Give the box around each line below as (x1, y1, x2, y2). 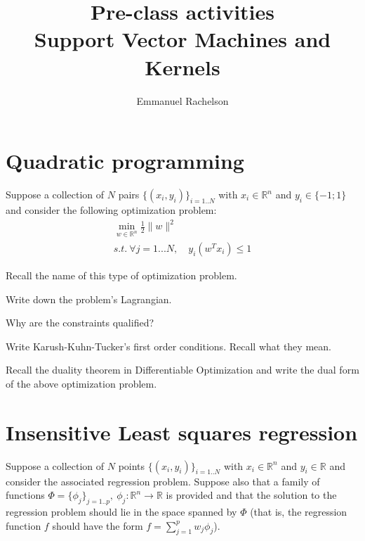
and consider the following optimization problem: (6, 203, 217, 217)
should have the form (52, 518, 143, 533)
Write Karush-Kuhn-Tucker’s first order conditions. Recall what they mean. (6, 338, 331, 353)
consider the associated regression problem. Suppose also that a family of (6, 473, 320, 488)
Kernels (145, 52, 220, 81)
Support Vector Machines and (34, 25, 331, 53)
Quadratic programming (6, 146, 244, 175)
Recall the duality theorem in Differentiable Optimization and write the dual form (6, 362, 359, 377)
